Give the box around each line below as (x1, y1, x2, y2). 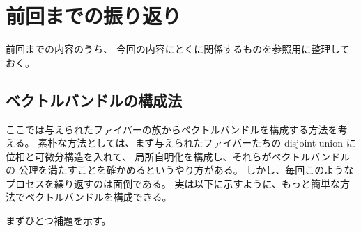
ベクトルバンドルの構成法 (6, 89, 183, 110)
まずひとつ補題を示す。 (6, 213, 112, 228)
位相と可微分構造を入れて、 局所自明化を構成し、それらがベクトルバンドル (6, 149, 351, 163)
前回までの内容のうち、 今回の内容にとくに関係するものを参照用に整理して (6, 42, 350, 56)
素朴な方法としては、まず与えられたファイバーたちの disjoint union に (38, 135, 356, 150)
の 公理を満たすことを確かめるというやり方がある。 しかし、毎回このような (6, 163, 354, 177)
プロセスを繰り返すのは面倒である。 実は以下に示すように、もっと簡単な (6, 176, 341, 190)
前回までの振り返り (6, 1, 182, 30)
